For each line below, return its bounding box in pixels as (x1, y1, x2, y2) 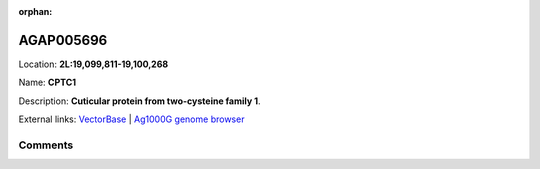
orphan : (18, 6, 53, 17)
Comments (18, 138, 74, 152)
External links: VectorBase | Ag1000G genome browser (18, 113, 245, 125)
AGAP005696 (18, 31, 108, 49)
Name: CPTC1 (18, 76, 77, 89)
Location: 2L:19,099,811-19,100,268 (18, 58, 169, 70)
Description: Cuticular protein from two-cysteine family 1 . (18, 95, 261, 107)
